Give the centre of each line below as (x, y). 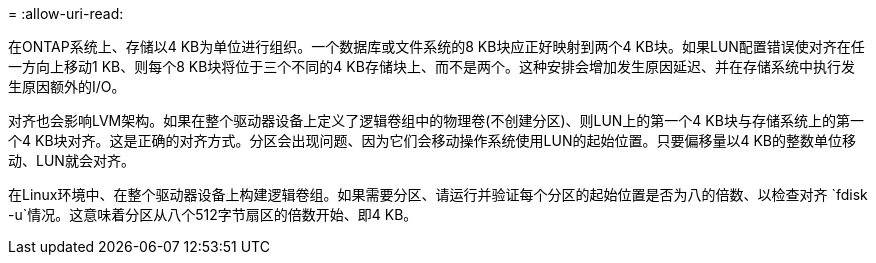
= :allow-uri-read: (66, 13)
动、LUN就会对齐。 (71, 160)
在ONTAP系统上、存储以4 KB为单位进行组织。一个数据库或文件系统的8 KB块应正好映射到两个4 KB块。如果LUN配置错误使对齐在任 (436, 46)
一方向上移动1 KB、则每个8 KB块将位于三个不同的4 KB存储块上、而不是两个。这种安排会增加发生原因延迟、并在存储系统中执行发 (431, 66)
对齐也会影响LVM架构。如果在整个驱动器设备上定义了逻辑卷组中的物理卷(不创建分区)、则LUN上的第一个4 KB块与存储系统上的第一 (436, 120)
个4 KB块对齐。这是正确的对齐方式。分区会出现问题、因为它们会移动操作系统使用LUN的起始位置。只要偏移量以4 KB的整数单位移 (432, 140)
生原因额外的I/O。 (67, 86)
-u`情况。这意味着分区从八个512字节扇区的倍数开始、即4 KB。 (213, 214)
